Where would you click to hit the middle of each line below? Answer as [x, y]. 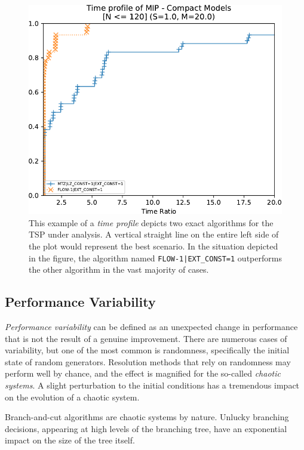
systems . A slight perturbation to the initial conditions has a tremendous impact [152, 385]
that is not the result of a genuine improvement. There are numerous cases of [146, 338]
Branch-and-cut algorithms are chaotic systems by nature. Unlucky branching [147, 417]
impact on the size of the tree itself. [70, 440]
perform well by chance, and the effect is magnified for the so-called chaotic [143, 373]
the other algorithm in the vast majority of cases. [119, 269]
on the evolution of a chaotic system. [72, 397]
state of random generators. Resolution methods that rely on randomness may [148, 361]
